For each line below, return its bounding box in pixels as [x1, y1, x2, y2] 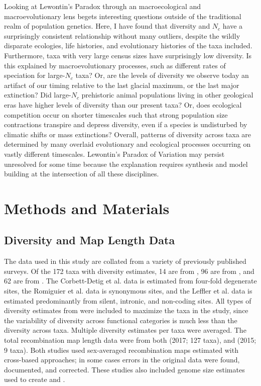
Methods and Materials [4, 198, 170, 218]
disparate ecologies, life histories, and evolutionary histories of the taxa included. [4, 40, 252, 51]
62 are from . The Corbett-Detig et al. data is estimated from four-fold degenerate [4, 275, 257, 286]
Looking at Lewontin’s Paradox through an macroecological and [4, 1, 201, 11]
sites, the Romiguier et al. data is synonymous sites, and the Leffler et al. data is [4, 285, 252, 296]
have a [222, 21, 243, 31]
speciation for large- [4, 70, 65, 80]
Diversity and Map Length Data [4, 232, 175, 248]
